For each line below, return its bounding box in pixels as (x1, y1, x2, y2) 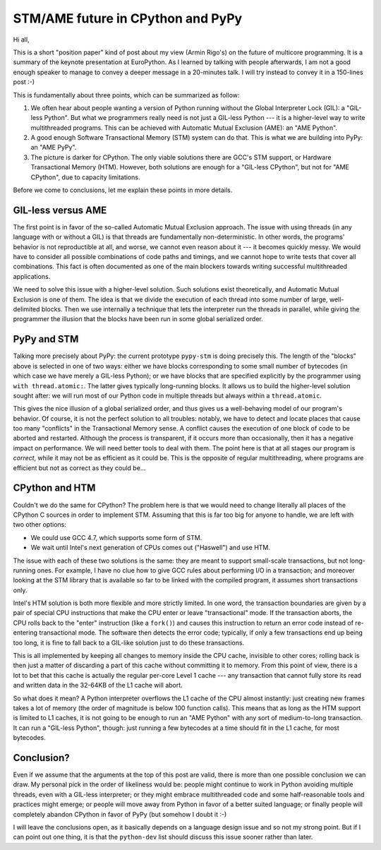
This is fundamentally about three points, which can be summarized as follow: (13, 90, 240, 99)
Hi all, (13, 35, 30, 44)
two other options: (13, 520, 66, 529)
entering (13, 628, 38, 637)
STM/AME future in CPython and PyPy (13, 11, 243, 26)
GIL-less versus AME (13, 204, 107, 216)
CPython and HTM (13, 482, 96, 494)
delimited (13, 305, 40, 313)
